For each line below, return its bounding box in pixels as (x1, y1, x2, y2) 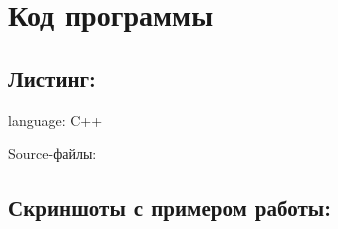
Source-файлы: (8, 143, 97, 164)
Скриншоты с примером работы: (8, 192, 331, 223)
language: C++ (8, 109, 103, 130)
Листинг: (8, 62, 96, 93)
